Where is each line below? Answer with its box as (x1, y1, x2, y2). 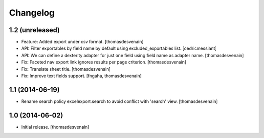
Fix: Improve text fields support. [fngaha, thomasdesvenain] (21, 73, 142, 79)
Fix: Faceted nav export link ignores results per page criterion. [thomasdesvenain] (21, 59, 187, 65)
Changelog (9, 7, 55, 18)
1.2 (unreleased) (9, 26, 60, 34)
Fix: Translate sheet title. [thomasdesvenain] (21, 66, 111, 72)
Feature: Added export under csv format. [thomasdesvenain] (21, 39, 144, 45)
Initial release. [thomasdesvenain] (21, 124, 89, 130)
